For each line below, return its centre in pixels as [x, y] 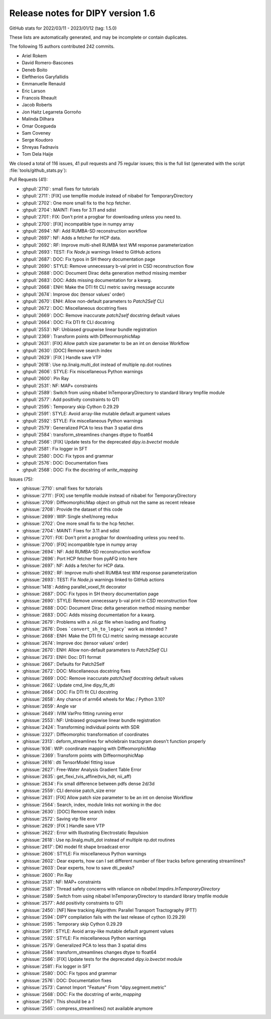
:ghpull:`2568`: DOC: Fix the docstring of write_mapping [80, 470]
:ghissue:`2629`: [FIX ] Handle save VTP [63, 826]
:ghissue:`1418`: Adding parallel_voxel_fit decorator [74, 587]
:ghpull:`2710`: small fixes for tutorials [60, 189]
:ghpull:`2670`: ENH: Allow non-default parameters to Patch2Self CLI [93, 301]
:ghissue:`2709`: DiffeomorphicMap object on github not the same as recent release [108, 502]
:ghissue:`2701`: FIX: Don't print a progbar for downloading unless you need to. [103, 537]
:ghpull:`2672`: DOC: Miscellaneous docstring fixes [75, 308]
